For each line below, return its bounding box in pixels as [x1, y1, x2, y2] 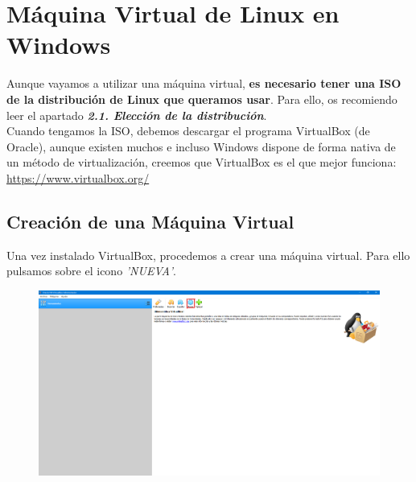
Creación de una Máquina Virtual [6, 208, 294, 233]
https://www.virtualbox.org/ [6, 169, 150, 186]
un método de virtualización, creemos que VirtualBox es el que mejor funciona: [6, 154, 397, 171]
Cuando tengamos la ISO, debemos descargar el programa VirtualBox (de [6, 122, 370, 139]
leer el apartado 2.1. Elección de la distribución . [6, 106, 267, 123]
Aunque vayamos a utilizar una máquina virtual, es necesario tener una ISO [6, 75, 402, 92]
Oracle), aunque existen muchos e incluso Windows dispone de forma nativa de [6, 138, 396, 154]
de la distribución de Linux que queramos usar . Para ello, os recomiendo [6, 90, 397, 107]
